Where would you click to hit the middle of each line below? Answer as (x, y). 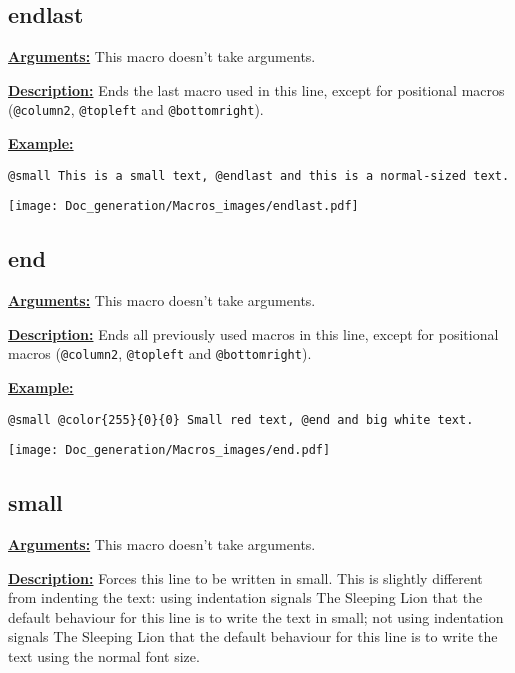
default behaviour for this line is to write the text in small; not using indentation (256, 616)
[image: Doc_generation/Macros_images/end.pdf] (169, 450)
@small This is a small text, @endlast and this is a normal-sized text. (259, 175)
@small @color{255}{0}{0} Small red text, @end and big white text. (241, 419)
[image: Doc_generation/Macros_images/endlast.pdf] (183, 206)
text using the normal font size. (104, 656)
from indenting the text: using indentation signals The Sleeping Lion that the (245, 597)
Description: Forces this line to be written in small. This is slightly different (245, 577)
